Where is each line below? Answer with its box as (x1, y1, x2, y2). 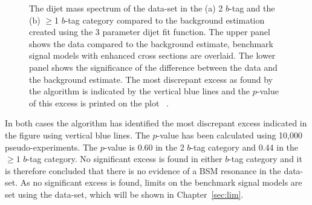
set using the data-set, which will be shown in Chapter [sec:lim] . (5, 187, 244, 200)
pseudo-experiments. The (5, 140, 98, 153)
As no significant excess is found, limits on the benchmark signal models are (20, 176, 302, 189)
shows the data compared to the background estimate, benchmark (29, 37, 273, 50)
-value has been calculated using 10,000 (157, 128, 302, 141)
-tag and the (229, 2, 275, 14)
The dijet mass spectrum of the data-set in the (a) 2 (29, 2, 223, 14)
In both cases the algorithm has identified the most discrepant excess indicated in (5, 117, 307, 129)
